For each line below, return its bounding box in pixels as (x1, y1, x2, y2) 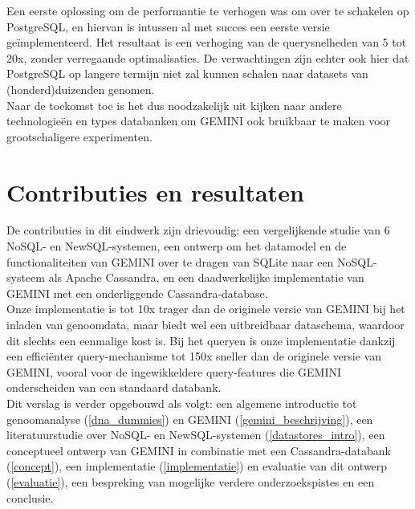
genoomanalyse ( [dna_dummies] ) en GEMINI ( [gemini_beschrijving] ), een (6, 410, 373, 427)
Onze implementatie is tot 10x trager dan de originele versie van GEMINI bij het (6, 300, 405, 317)
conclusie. (6, 489, 54, 506)
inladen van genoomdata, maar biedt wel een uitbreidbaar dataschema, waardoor (6, 316, 405, 333)
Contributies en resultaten (6, 175, 304, 208)
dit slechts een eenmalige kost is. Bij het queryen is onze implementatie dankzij (6, 332, 396, 348)
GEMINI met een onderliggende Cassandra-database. (6, 284, 268, 301)
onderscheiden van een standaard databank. (6, 379, 222, 396)
